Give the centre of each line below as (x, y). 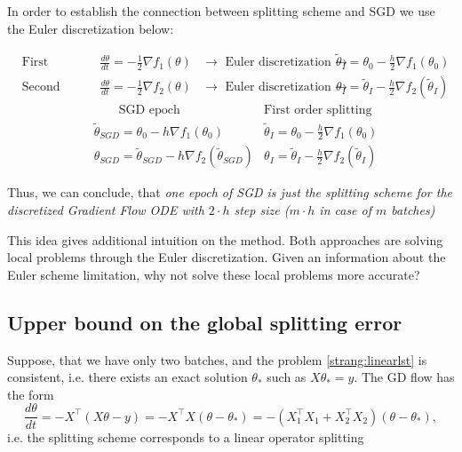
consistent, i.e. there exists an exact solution (127, 377)
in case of (346, 210)
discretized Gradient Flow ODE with (106, 210)
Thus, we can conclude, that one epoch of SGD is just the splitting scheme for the (230, 192)
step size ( (262, 210)
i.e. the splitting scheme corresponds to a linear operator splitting (186, 437)
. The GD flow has (404, 377)
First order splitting (318, 111)
